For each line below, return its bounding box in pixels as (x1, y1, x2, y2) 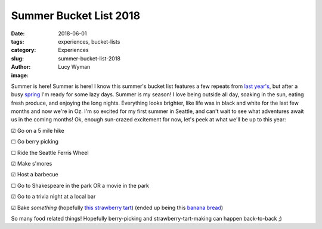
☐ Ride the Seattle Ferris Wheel (11, 149, 89, 156)
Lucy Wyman (58, 63, 91, 71)
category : (11, 47, 36, 54)
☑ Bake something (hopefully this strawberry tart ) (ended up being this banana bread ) (11, 204, 224, 211)
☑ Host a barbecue (11, 171, 59, 178)
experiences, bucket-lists (58, 38, 120, 45)
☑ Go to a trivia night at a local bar (11, 193, 96, 200)
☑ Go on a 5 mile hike (11, 127, 65, 134)
